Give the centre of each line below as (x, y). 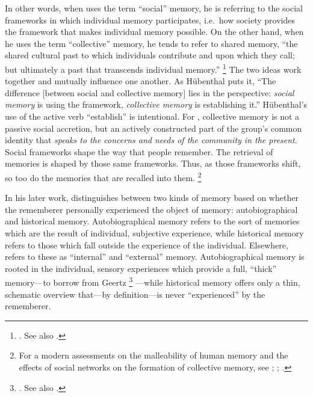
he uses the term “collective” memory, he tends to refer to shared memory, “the (151, 43)
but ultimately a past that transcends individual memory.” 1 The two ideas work (153, 68)
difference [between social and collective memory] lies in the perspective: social (150, 92)
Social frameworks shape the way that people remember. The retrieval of (139, 151)
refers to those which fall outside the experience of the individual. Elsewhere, (147, 245)
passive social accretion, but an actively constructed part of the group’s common (153, 128)
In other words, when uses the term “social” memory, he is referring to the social (154, 8)
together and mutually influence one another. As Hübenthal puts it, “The (141, 81)
